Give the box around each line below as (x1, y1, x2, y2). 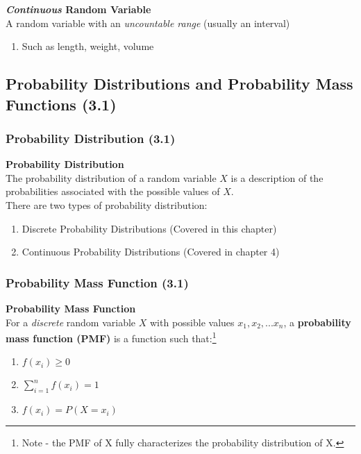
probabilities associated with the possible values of (6, 184, 220, 199)
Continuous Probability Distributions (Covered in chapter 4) (22, 244, 280, 259)
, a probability (283, 314, 351, 329)
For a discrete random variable (6, 314, 136, 329)
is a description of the (230, 170, 324, 185)
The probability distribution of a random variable (6, 170, 217, 185)
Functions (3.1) (6, 93, 117, 115)
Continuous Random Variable (6, 2, 151, 16)
